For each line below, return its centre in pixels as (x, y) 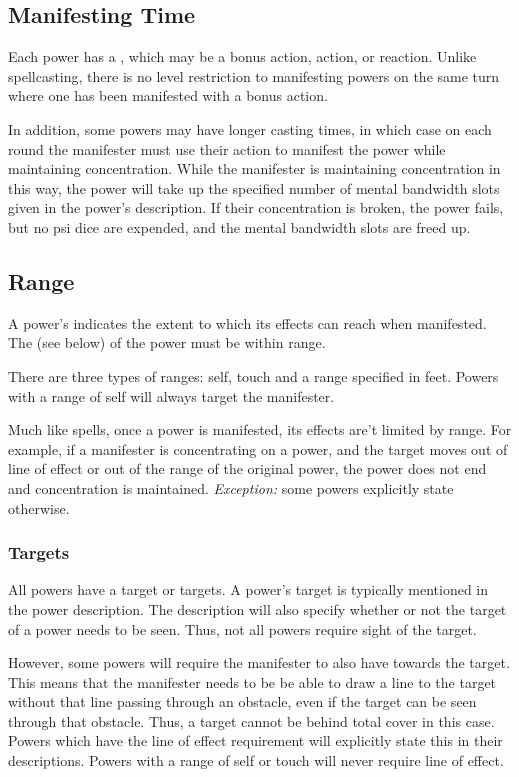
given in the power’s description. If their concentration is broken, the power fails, (256, 207)
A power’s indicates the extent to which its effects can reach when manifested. (247, 322)
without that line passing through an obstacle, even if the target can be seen (242, 701)
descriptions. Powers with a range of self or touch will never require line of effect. (256, 760)
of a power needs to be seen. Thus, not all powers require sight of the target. (242, 628)
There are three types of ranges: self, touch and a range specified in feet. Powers (253, 375)
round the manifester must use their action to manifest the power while (227, 148)
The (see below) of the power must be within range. (167, 342)
